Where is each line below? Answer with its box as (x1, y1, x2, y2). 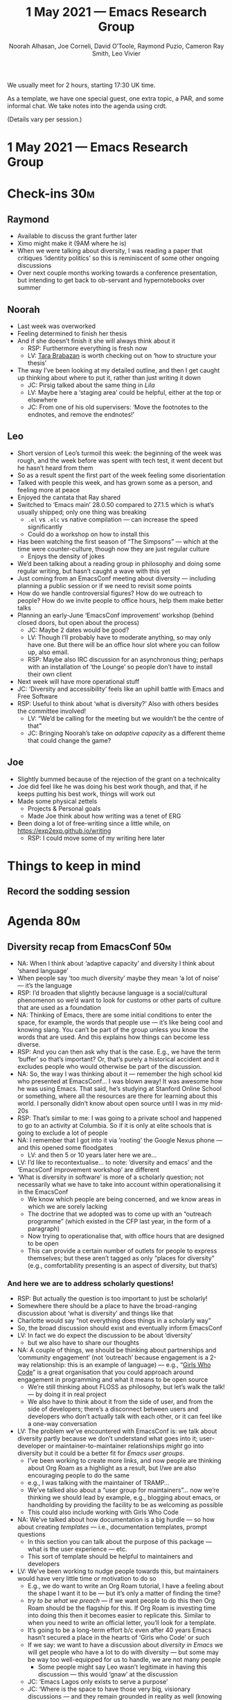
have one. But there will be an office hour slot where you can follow (27, 640, 220, 649)
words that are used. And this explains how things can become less (17, 1033, 210, 1041)
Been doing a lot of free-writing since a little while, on (17, 819, 170, 827)
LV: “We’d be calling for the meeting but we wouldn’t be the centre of (27, 714, 224, 722)
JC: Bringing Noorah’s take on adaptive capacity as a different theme (27, 729, 226, 737)
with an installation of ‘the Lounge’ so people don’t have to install (27, 662, 213, 671)
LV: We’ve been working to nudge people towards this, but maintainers (17, 1567, 220, 1575)
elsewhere (27, 395, 57, 404)
